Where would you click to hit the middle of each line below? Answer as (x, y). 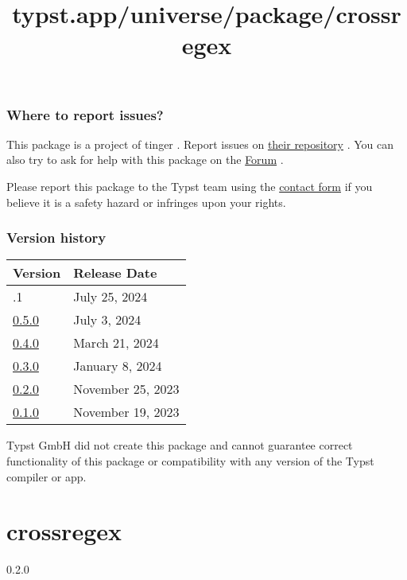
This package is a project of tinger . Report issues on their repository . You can (200, 144)
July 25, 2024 (110, 297)
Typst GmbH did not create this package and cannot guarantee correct (180, 445)
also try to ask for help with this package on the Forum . (145, 160)
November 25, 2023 (126, 389)
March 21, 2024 (116, 343)
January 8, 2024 (118, 366)
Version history (56, 237)
